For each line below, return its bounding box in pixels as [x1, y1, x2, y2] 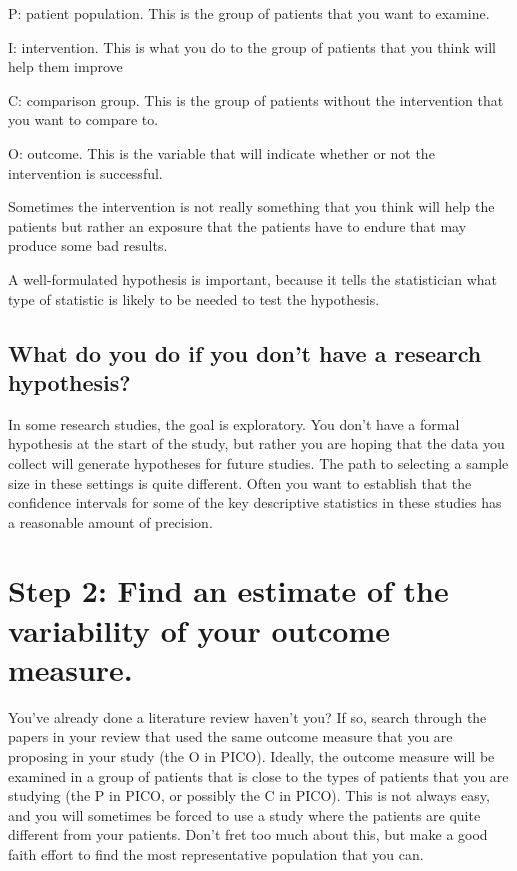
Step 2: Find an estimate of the [8, 570, 449, 611]
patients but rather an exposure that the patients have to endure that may [8, 215, 467, 236]
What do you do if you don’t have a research [8, 337, 482, 368]
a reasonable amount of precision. [8, 511, 213, 532]
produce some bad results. [8, 235, 168, 256]
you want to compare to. [8, 109, 159, 130]
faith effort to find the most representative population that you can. [8, 843, 424, 864]
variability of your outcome [8, 609, 390, 650]
